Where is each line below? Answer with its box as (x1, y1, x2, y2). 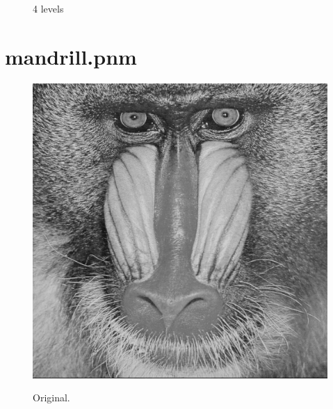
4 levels (33, 1, 64, 15)
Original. (33, 390, 70, 405)
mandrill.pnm (5, 42, 137, 70)
